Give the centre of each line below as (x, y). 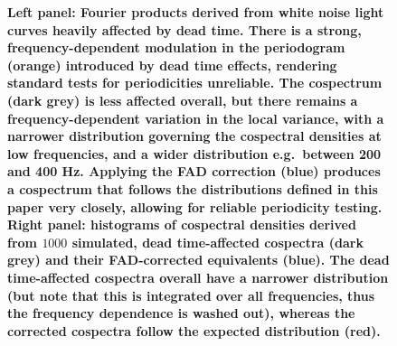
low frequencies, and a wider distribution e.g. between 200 (194, 153)
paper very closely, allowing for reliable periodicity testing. (195, 206)
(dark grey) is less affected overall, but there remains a (183, 100)
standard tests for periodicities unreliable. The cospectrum (195, 83)
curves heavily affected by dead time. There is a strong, (184, 29)
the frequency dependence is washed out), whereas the (181, 313)
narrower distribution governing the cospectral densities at (194, 136)
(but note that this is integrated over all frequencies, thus (191, 295)
